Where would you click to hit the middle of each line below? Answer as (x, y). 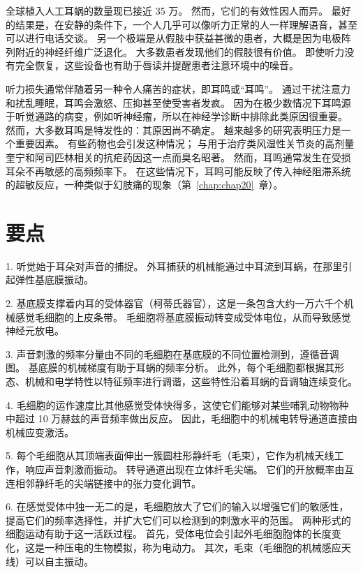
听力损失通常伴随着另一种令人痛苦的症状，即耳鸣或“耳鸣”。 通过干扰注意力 (178, 88)
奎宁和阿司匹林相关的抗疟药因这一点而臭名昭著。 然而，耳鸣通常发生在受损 (178, 157)
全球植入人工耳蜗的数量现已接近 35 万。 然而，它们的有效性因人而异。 (167, 10)
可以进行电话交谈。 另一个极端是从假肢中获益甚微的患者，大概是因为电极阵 (178, 38)
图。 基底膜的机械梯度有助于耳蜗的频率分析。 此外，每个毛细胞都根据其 (170, 367)
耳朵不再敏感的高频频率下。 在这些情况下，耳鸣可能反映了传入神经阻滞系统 (178, 171)
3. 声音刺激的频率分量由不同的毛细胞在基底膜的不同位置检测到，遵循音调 (172, 354)
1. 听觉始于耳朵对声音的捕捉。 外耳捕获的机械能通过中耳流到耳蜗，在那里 (174, 266)
